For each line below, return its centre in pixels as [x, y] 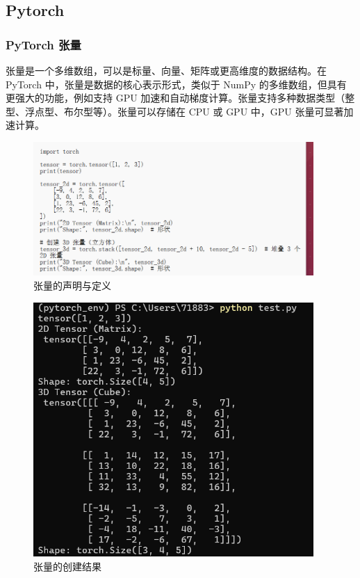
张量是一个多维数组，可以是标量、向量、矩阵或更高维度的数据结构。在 [166, 70]
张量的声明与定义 [72, 286]
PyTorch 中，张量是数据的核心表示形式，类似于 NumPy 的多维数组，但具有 [176, 84]
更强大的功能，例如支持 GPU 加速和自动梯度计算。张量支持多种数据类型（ [175, 98]
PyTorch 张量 [43, 44]
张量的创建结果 [67, 567]
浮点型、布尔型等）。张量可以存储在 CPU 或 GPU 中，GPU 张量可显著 [184, 111]
